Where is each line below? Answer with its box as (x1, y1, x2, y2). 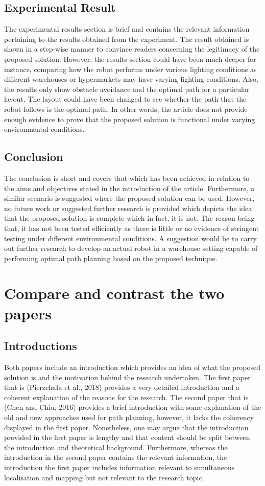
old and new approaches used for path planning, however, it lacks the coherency (4, 412, 254, 423)
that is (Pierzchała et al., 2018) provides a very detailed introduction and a (4, 382, 240, 392)
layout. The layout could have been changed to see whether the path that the (4, 94, 247, 104)
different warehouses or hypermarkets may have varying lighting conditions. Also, (4, 74, 259, 84)
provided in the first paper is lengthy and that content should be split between (4, 432, 250, 443)
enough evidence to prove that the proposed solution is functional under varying (4, 113, 255, 124)
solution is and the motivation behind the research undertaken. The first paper (4, 372, 251, 382)
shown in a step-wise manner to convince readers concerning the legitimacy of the (4, 43, 260, 54)
